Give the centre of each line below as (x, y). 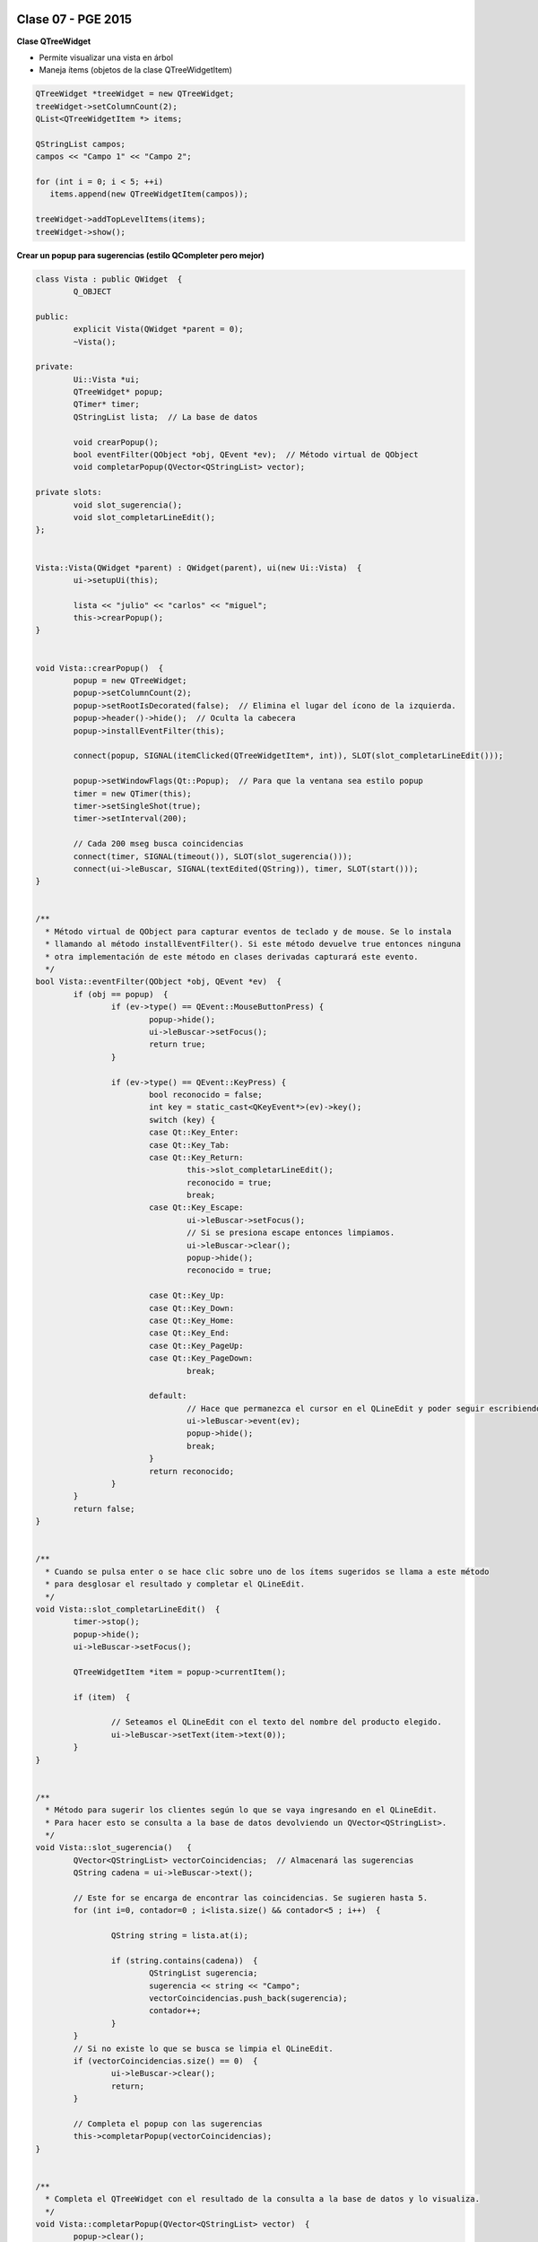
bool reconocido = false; (206, 1095)
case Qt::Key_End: (189, 1333)
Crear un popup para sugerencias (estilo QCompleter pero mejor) (140, 255)
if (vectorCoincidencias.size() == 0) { (165, 2061)
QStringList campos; (80, 144)
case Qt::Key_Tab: (189, 1145)
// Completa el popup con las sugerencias (168, 2124)
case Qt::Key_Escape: (196, 1208)
